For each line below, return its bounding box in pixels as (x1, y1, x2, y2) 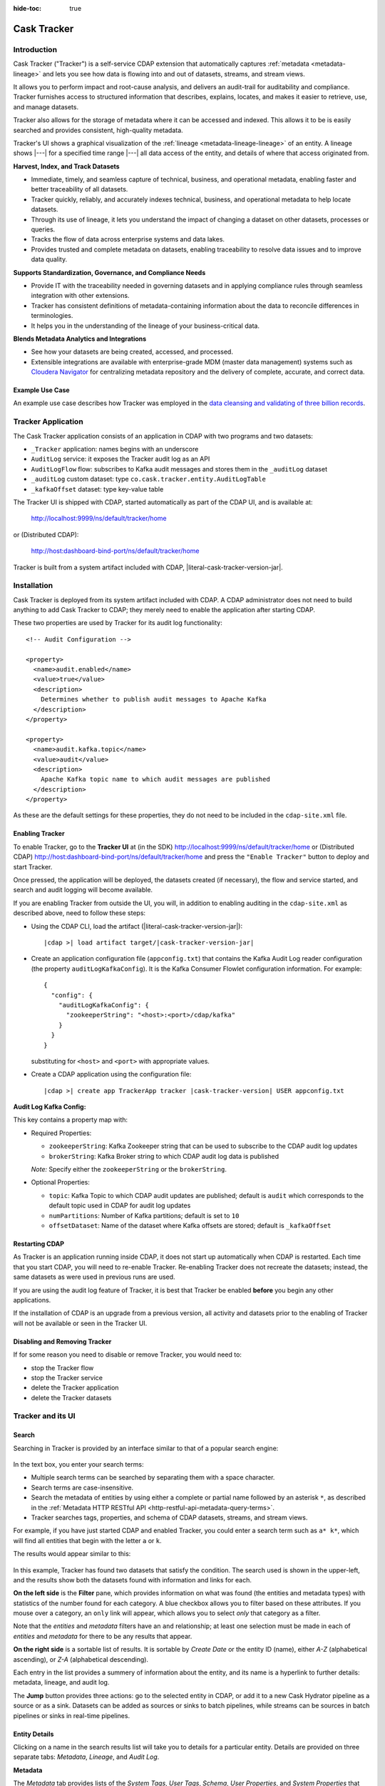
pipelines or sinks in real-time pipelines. (13, 1711, 130, 1720)
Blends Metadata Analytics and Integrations (13, 334, 147, 343)
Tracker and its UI (13, 1411, 76, 1421)
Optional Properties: (31, 1178, 91, 1187)
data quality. (31, 255, 68, 264)
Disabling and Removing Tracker (13, 1337, 112, 1346)
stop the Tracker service (31, 1373, 103, 1382)
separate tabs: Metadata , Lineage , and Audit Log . (13, 1752, 160, 1761)
